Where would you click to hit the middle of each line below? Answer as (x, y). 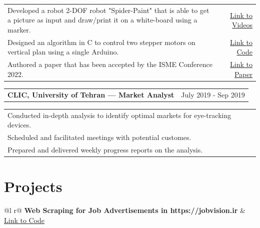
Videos (242, 25)
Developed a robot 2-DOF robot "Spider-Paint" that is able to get (108, 10)
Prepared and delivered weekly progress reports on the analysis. (105, 149)
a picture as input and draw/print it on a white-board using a (102, 20)
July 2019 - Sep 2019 (213, 94)
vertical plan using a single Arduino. (63, 52)
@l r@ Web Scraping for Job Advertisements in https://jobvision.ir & (125, 210)
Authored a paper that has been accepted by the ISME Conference (110, 64)
